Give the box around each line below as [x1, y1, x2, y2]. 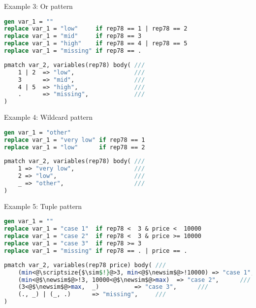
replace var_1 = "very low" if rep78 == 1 [4, 136, 145, 143]
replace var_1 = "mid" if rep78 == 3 [4, 33, 142, 40]
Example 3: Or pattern [4, 1, 73, 11]
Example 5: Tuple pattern [4, 201, 82, 211]
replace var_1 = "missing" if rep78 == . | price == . [4, 247, 188, 254]
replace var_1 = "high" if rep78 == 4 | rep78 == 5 [4, 40, 188, 47]
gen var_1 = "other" [4, 129, 71, 136]
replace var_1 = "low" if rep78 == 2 [4, 143, 145, 151]
